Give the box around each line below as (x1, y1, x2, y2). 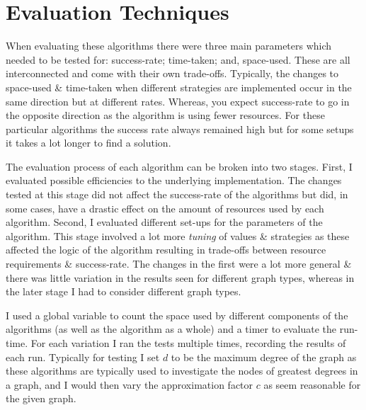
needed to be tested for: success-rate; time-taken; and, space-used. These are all (6, 52, 350, 67)
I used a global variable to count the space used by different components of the (6, 307, 348, 322)
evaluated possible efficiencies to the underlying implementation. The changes (6, 173, 342, 188)
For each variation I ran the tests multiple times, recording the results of (30, 336, 346, 350)
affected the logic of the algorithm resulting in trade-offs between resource (6, 242, 326, 257)
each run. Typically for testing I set (6, 349, 160, 364)
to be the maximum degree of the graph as (171, 349, 357, 364)
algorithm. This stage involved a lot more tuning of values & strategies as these (6, 228, 350, 243)
